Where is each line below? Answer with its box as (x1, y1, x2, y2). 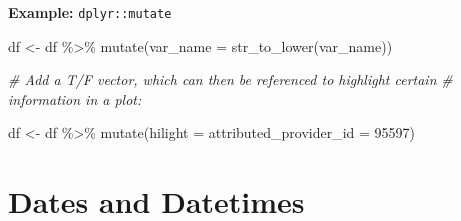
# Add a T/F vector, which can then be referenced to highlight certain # (8, 69, 453, 90)
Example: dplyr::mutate (8, 2, 172, 22)
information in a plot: (8, 88, 142, 109)
